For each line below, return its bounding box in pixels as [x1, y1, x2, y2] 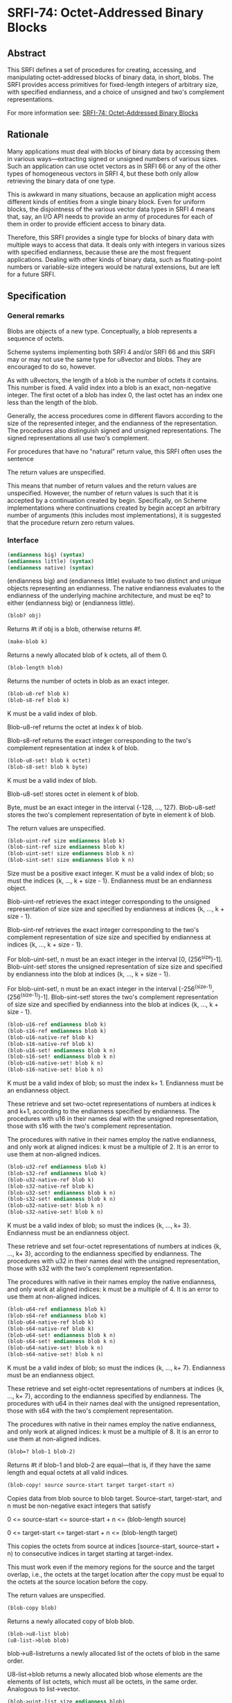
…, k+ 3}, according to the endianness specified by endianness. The [7, 1249, 202, 1258]
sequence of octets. [7, 334, 64, 342]
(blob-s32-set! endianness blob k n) [7, 1196, 116, 1203]
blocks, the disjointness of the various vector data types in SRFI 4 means [7, 205, 215, 213]
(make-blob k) [7, 638, 48, 645]
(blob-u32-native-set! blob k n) [7, 1202, 104, 1209]
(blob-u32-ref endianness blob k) [7, 1163, 107, 1171]
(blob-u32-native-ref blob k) [7, 1176, 95, 1183]
